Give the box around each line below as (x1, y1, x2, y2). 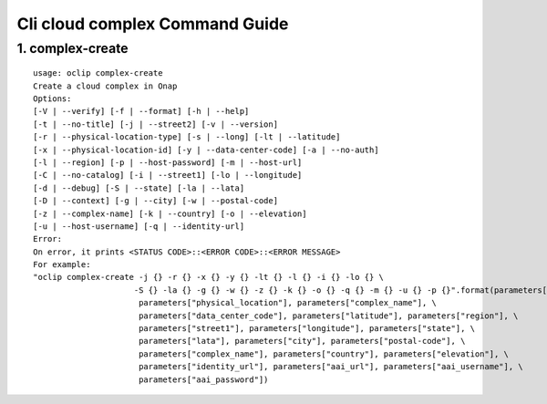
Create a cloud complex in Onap (33, 80, 178, 91)
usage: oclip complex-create (33, 68, 163, 78)
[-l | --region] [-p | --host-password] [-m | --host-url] (33, 157, 303, 168)
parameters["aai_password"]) (138, 374, 269, 385)
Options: (33, 93, 72, 104)
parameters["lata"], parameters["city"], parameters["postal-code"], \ (138, 336, 466, 347)
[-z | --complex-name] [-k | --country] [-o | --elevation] (33, 208, 307, 219)
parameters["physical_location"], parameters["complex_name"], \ (138, 297, 438, 308)
